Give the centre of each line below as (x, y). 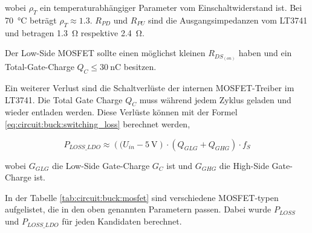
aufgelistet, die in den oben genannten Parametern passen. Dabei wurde (138, 209)
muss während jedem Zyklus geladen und (215, 99)
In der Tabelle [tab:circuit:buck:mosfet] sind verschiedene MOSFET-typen (142, 197)
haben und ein (265, 53)
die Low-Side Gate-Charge (101, 165)
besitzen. (140, 67)
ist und (180, 165)
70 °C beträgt (31, 20)
